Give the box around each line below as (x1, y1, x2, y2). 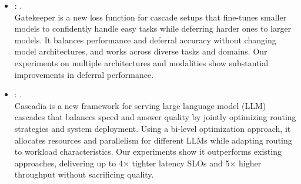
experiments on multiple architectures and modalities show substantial (14, 56, 269, 69)
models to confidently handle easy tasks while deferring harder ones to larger (14, 22, 292, 35)
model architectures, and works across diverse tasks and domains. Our (14, 45, 267, 57)
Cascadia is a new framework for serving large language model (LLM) (14, 99, 266, 111)
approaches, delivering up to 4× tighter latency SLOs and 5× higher (14, 156, 262, 169)
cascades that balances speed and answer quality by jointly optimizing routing (14, 111, 296, 123)
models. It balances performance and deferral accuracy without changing (14, 33, 276, 46)
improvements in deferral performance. (14, 68, 154, 80)
